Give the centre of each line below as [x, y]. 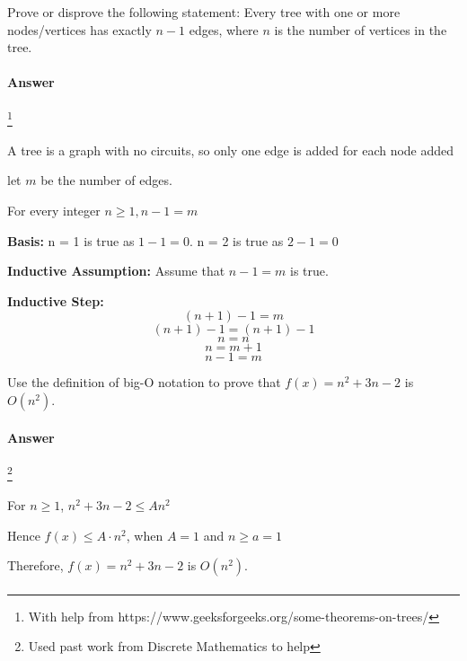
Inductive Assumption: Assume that [116, 271]
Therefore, [35, 565]
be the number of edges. [106, 180]
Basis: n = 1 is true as [71, 240]
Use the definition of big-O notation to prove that [144, 382]
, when [145, 535]
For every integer [54, 211]
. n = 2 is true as [236, 240]
